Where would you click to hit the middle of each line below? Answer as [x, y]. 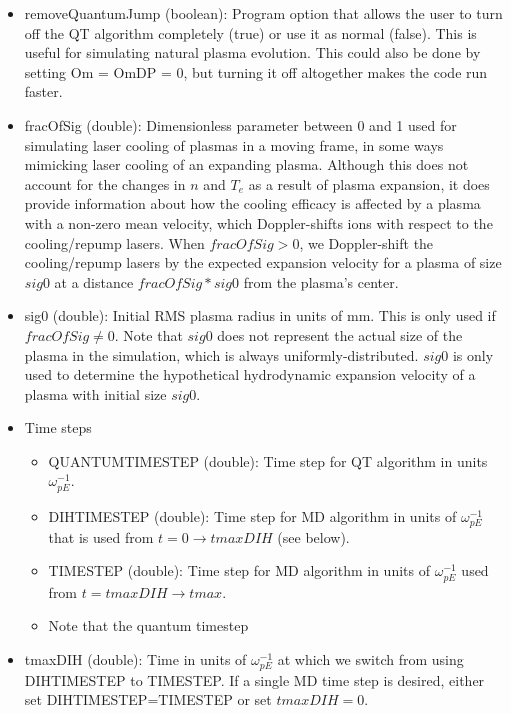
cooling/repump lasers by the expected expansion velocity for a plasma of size [263, 262]
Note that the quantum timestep [148, 625]
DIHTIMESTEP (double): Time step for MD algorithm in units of [252, 515]
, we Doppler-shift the [366, 242]
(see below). [313, 536]
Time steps [58, 427]
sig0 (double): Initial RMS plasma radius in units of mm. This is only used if [260, 315]
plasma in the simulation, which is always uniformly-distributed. [221, 354]
